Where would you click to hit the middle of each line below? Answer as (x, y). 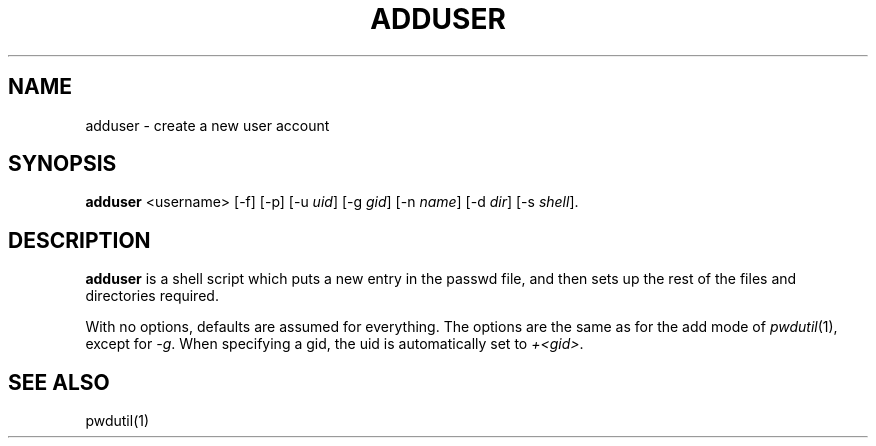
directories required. (152, 296)
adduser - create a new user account (207, 125)
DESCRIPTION (79, 240)
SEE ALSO (59, 382)
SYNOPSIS (62, 164)
